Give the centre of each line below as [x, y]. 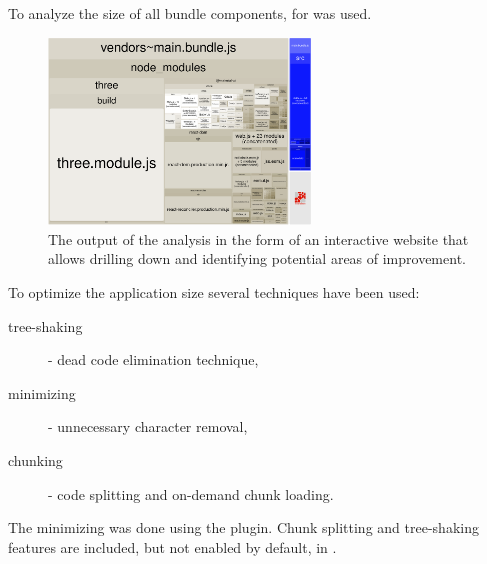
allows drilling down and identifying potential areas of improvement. [257, 258]
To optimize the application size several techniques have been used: [214, 292]
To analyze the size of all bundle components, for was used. [190, 13]
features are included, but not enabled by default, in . [172, 546]
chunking [35, 460]
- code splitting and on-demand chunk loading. [191, 493]
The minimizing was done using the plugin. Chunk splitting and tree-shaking [243, 527]
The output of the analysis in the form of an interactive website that [258, 238]
